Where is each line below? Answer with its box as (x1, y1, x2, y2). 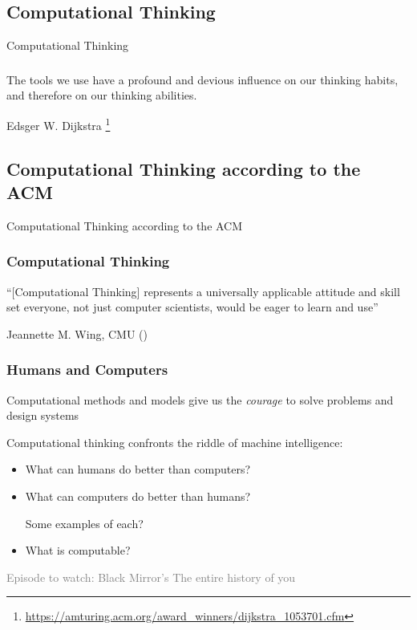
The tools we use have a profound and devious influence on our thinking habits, (6, 71, 399, 87)
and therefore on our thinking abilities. (6, 87, 197, 104)
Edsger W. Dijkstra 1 (6, 114, 111, 133)
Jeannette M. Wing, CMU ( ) (6, 325, 148, 342)
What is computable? (25, 542, 131, 559)
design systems (6, 407, 79, 424)
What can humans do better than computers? (25, 461, 251, 478)
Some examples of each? (25, 514, 144, 531)
